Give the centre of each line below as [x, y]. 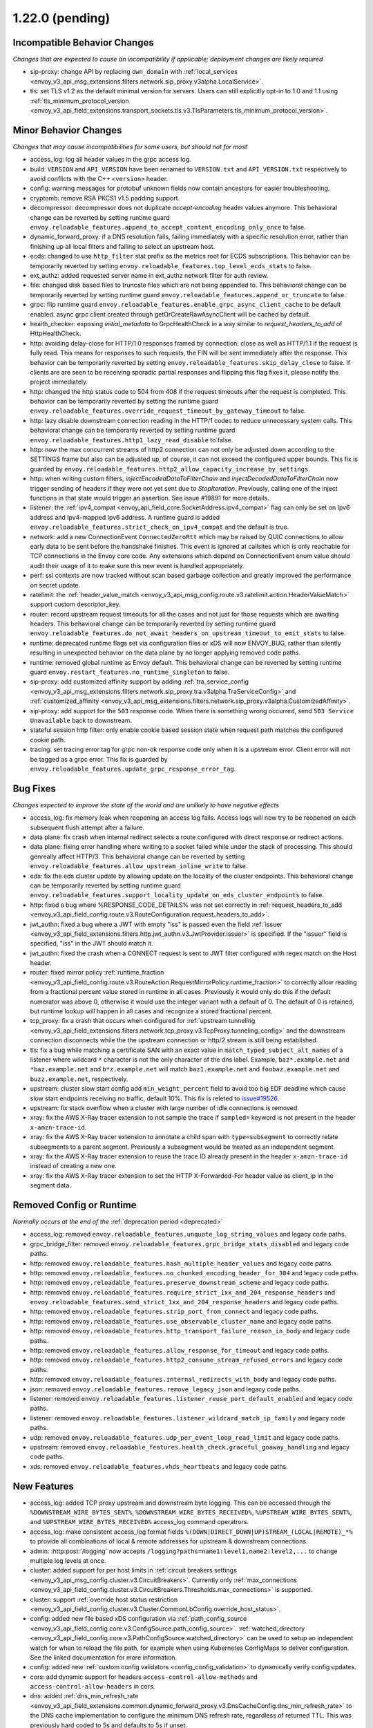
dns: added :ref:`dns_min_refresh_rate [84, 1696]
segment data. [51, 1185]
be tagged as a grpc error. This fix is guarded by [99, 759]
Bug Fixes [35, 788]
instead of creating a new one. [73, 1166]
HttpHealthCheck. [56, 334]
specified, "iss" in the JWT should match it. [92, 943]
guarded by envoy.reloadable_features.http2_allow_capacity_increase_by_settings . [170, 469]
